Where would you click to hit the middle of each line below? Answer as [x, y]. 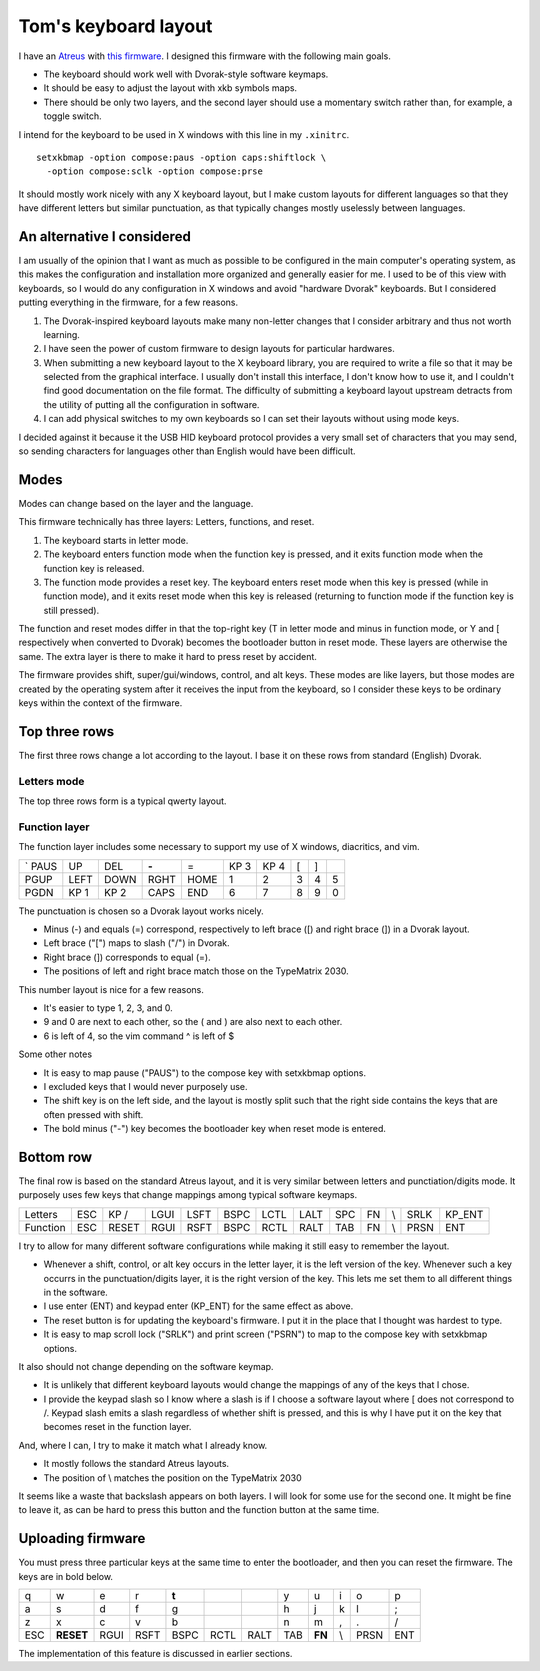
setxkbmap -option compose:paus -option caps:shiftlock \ [181, 157]
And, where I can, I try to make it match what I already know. [143, 1445]
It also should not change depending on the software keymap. [146, 1366]
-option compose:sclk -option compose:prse [155, 171]
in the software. [76, 1292]
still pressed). [71, 610]
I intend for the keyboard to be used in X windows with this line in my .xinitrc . [184, 134]
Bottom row [55, 1156]
